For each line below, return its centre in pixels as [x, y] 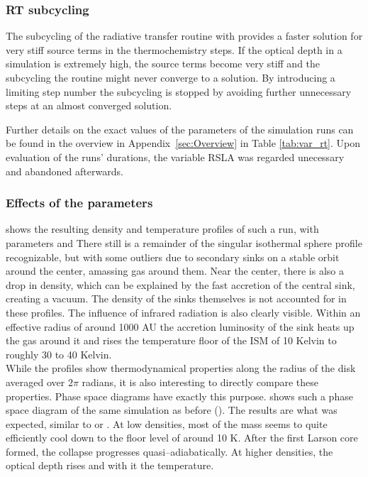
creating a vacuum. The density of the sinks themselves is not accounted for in [176, 298]
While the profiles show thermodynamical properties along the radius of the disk [181, 368]
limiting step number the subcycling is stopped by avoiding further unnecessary [179, 91]
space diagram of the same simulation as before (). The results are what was [172, 410]
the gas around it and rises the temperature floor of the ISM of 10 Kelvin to [171, 340]
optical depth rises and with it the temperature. [110, 465]
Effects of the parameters [79, 203]
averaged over [35, 382]
